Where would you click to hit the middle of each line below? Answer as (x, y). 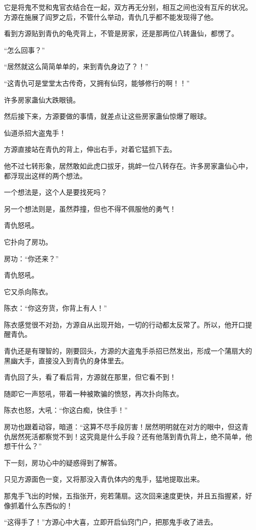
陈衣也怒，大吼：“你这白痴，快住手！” (66, 410)
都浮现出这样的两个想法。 (45, 175)
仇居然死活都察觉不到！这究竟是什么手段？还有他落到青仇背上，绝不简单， (125, 436)
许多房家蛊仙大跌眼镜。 (42, 99)
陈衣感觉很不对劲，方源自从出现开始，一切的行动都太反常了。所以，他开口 (125, 324)
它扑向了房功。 (28, 241)
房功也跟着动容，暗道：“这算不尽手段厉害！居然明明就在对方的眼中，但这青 (126, 427)
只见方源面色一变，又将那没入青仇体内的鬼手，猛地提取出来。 (104, 479)
